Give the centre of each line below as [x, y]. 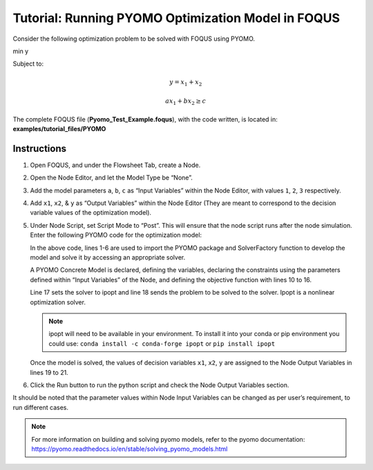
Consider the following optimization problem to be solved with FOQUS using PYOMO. [134, 39]
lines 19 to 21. [49, 372]
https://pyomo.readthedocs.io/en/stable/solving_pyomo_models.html [130, 449]
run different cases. [41, 407]
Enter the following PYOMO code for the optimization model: [116, 235]
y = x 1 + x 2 [186, 83]
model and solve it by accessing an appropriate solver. [108, 257]
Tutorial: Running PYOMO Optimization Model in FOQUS [176, 18]
